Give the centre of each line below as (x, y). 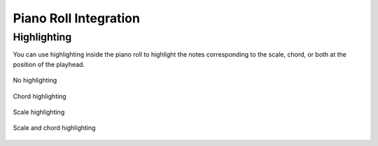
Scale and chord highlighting (54, 128)
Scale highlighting (39, 112)
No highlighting (35, 80)
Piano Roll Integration (76, 18)
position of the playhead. (49, 64)
